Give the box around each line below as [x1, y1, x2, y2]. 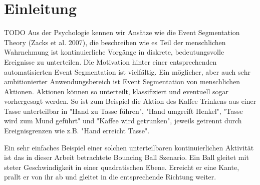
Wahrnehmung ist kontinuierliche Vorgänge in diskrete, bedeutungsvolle [4, 47, 224, 57]
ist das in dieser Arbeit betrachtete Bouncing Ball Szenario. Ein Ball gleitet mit [4, 152, 249, 162]
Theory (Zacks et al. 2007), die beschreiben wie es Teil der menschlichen [4, 37, 226, 47]
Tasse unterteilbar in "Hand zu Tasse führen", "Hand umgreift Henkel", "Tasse [4, 105, 243, 116]
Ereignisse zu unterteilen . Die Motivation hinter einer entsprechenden [4, 56, 217, 67]
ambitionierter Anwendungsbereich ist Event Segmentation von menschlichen [4, 76, 240, 87]
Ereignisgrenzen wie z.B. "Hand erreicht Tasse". [4, 125, 150, 136]
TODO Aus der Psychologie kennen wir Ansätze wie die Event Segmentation [4, 27, 240, 38]
